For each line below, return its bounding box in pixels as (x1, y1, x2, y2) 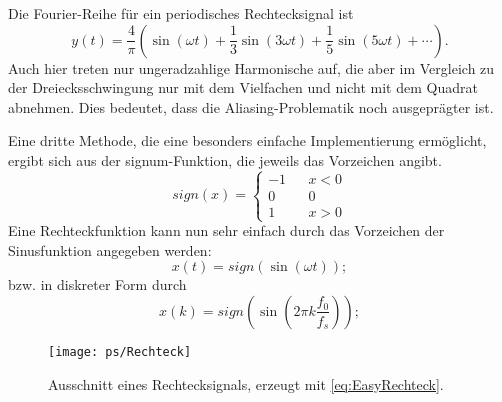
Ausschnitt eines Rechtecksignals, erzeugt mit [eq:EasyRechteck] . (48, 373, 444, 394)
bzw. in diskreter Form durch (8, 274, 187, 295)
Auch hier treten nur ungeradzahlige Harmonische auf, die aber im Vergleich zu (8, 57, 495, 78)
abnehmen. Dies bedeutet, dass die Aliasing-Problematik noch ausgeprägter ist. (8, 96, 494, 117)
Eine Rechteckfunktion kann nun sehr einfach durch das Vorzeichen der (8, 220, 445, 241)
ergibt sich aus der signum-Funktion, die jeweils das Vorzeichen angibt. (8, 149, 442, 170)
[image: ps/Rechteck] (48, 344, 192, 359)
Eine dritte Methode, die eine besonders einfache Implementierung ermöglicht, (8, 130, 487, 151)
